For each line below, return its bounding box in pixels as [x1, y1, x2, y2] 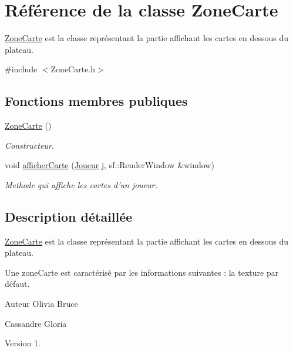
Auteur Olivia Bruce [5, 297, 78, 310]
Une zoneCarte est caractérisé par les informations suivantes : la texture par [5, 266, 279, 278]
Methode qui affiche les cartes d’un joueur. [5, 178, 158, 190]
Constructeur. [5, 139, 55, 151]
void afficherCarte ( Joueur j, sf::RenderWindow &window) [5, 159, 214, 171]
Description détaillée [5, 207, 133, 225]
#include [5, 63, 38, 75]
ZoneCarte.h [50, 63, 96, 75]
